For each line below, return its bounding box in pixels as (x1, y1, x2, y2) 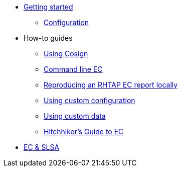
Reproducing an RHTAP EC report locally (44, 80, 178, 89)
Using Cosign (44, 49, 88, 58)
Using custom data (44, 112, 106, 120)
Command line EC (44, 65, 103, 73)
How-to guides (24, 34, 73, 42)
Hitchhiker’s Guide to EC (44, 127, 124, 136)
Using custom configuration (44, 96, 135, 105)
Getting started (24, 3, 73, 11)
